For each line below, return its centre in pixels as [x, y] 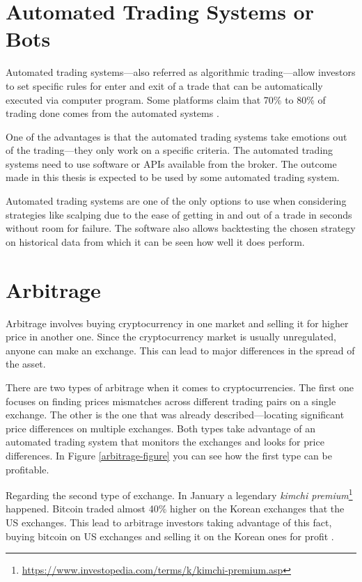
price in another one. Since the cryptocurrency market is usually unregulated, [171, 337]
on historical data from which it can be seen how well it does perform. [155, 241]
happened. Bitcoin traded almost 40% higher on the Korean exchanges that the [175, 509]
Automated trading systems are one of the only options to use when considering [176, 201]
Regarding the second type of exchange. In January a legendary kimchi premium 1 [179, 494]
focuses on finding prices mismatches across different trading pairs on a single [171, 401]
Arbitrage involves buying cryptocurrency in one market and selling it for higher [177, 323]
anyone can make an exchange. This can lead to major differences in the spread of [180, 350]
